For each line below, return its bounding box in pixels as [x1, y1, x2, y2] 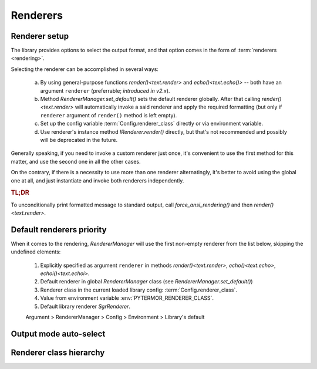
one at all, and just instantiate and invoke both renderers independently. [11, 177, 184, 184]
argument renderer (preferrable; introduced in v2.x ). [40, 87, 170, 94]
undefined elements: [11, 248, 61, 255]
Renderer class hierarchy [11, 347, 105, 357]
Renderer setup [11, 31, 69, 41]
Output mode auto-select [11, 329, 106, 338]
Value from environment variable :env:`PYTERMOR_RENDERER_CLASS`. [40, 294, 214, 302]
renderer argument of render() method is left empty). [40, 111, 177, 119]
